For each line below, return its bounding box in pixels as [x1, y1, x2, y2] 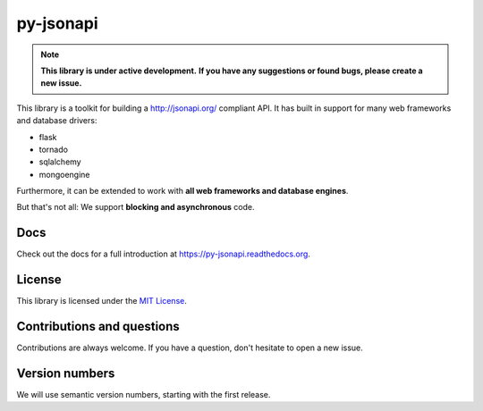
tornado [38, 144, 69, 155]
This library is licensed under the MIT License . [16, 296, 187, 306]
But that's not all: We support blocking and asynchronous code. [16, 202, 255, 213]
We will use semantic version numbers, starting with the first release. [16, 390, 271, 400]
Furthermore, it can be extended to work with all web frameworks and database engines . [16, 186, 349, 197]
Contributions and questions [16, 319, 181, 334]
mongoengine [38, 169, 90, 180]
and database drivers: [16, 115, 97, 126]
